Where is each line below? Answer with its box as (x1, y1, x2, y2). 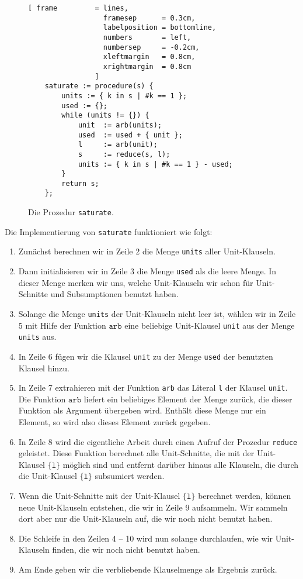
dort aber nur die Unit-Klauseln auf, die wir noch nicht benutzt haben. (18, 512, 273, 525)
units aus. (18, 330, 57, 343)
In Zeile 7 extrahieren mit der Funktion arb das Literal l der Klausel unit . (18, 381, 288, 394)
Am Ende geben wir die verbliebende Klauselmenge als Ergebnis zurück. (18, 563, 277, 575)
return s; (61, 179, 99, 188)
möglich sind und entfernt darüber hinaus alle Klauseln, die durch (62, 458, 299, 470)
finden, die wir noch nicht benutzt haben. (52, 543, 200, 556)
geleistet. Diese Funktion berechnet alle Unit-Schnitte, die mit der (18, 447, 255, 459)
